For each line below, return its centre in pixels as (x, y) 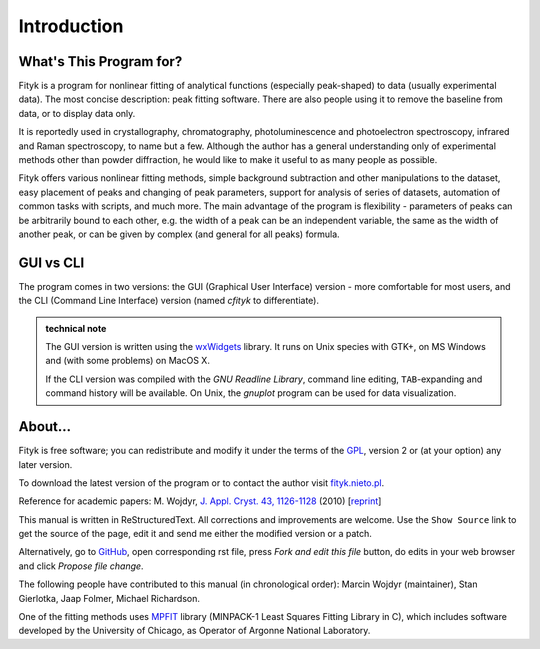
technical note (76, 328)
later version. (45, 464)
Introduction (71, 26)
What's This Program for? (100, 61)
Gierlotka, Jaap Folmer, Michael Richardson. (109, 598)
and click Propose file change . (81, 566)
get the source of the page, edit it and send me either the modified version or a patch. (195, 534)
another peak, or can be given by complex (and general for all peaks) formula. (179, 234)
